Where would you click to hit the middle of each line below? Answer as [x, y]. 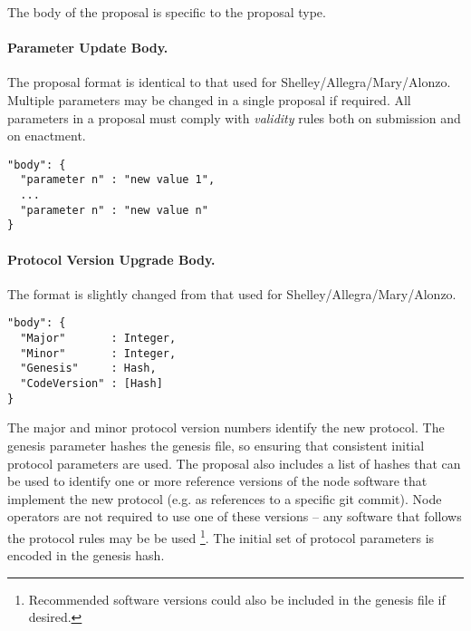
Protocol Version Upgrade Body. [111, 259]
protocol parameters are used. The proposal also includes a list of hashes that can [234, 463]
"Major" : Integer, [98, 339]
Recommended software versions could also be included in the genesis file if [237, 599]
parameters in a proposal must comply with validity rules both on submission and [234, 117]
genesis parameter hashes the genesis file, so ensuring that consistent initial [216, 445]
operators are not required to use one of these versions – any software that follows [235, 516]
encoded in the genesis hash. [86, 555]
